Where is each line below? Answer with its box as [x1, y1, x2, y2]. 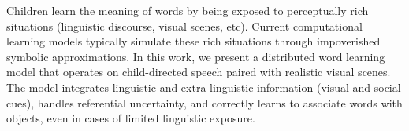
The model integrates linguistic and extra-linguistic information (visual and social [6, 78, 401, 95]
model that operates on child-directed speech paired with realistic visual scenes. [6, 64, 391, 80]
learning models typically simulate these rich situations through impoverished [6, 33, 381, 49]
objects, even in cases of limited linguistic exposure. [6, 110, 255, 126]
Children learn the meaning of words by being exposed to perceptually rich [6, 2, 369, 18]
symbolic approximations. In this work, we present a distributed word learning [6, 48, 385, 64]
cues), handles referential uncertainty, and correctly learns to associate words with [6, 94, 403, 111]
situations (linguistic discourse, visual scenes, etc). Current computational [6, 17, 363, 34]
